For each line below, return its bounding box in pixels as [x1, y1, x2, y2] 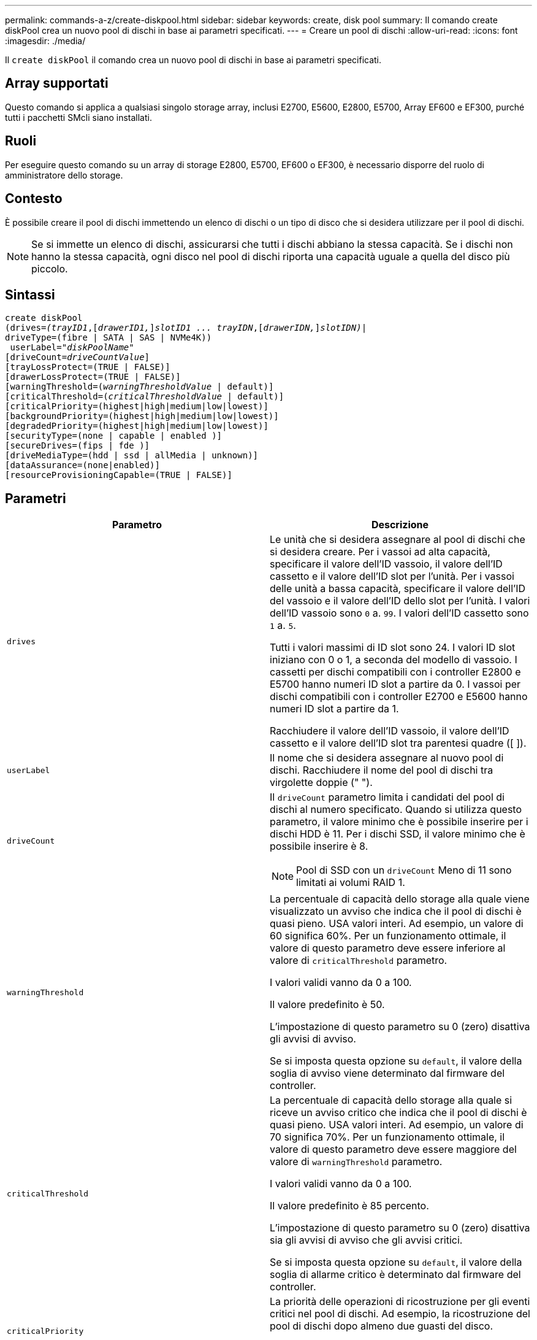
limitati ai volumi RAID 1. [296, 876, 405, 889]
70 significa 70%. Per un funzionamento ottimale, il [270, 1131, 505, 1144]
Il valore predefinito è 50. [270, 998, 385, 1011]
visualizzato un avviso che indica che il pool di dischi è [270, 905, 522, 918]
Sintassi [5, 287, 55, 302]
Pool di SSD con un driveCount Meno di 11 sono [296, 864, 512, 877]
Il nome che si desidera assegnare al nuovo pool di [270, 752, 504, 764]
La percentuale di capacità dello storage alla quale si [270, 1094, 512, 1107]
